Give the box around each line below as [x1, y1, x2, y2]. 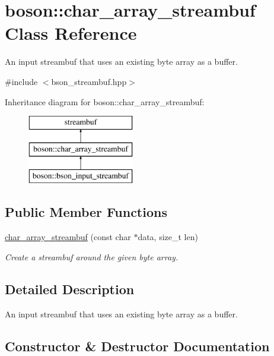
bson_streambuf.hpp [51, 75, 127, 87]
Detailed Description [5, 279, 135, 298]
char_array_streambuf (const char [5, 231, 131, 243]
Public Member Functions [5, 203, 167, 221]
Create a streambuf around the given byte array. [5, 250, 179, 263]
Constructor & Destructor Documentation [5, 336, 270, 355]
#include [5, 75, 38, 87]
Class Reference [5, 21, 137, 45]
